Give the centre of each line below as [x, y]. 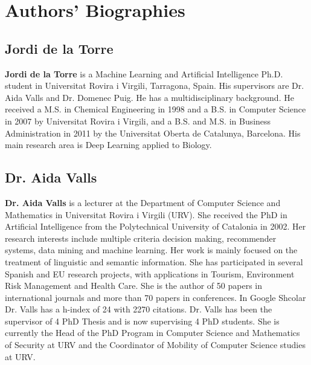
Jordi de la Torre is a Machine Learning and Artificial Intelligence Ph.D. [144, 73]
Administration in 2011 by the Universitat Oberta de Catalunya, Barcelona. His [153, 133]
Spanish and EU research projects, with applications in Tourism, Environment [150, 273]
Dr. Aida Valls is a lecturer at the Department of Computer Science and [143, 202]
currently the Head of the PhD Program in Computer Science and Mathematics [152, 333]
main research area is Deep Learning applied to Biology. [108, 145]
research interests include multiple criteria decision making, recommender [141, 238]
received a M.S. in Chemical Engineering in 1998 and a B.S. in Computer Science [155, 109]
